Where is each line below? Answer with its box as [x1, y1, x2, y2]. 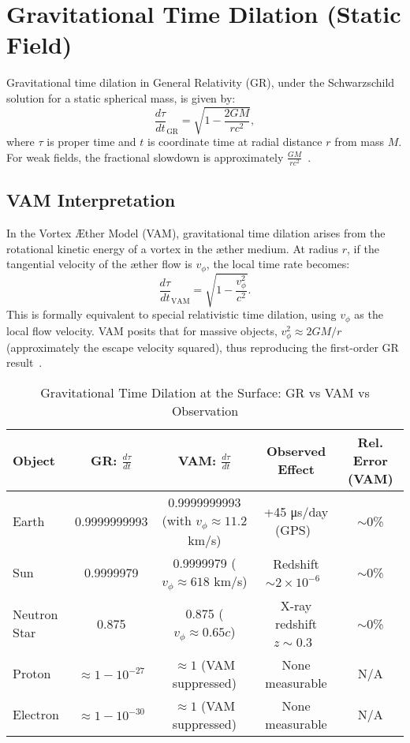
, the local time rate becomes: [206, 256, 350, 272]
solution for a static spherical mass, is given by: [6, 89, 236, 106]
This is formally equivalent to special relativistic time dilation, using [6, 306, 337, 323]
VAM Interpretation [6, 188, 176, 212]
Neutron [13, 605, 58, 624]
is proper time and [47, 133, 136, 150]
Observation [171, 401, 239, 420]
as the [354, 306, 383, 323]
